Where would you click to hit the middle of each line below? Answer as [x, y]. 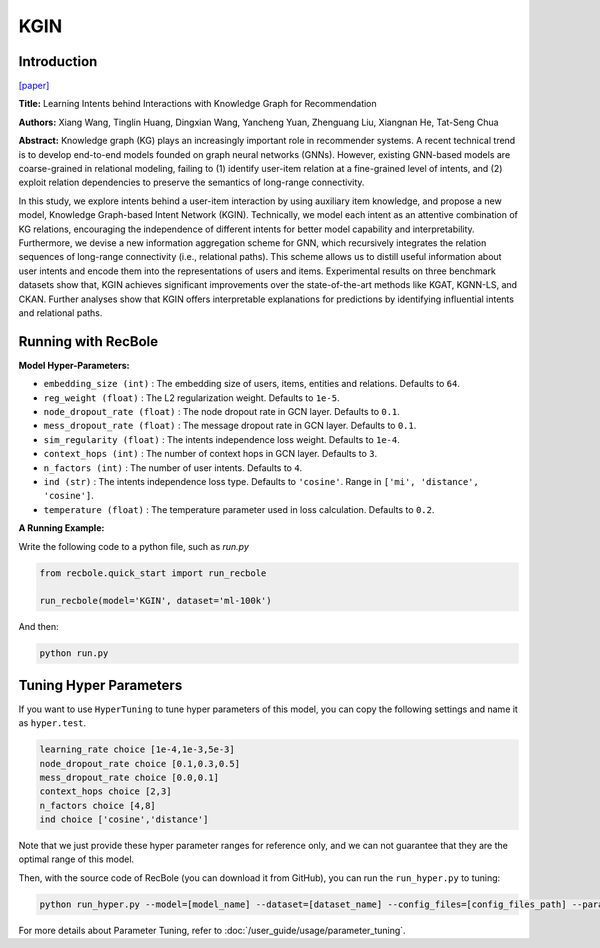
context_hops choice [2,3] [105, 791]
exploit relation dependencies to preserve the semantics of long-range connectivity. [191, 182]
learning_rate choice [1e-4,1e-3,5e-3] [137, 749]
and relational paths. [60, 312]
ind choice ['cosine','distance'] [124, 819]
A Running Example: [61, 528]
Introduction [58, 61]
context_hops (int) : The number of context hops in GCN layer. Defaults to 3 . [210, 454]
